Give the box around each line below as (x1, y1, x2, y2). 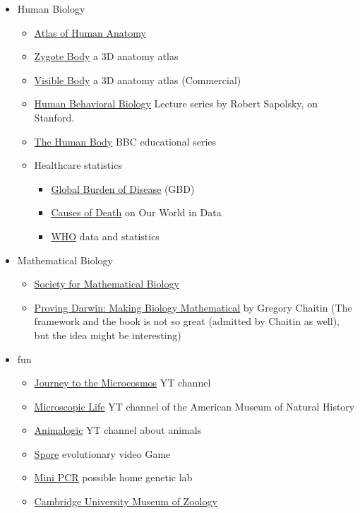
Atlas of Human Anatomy (34, 25, 146, 40)
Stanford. (34, 110, 75, 124)
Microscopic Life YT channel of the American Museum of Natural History (34, 399, 355, 413)
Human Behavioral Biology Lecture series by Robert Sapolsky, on (34, 96, 318, 111)
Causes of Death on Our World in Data (51, 205, 222, 220)
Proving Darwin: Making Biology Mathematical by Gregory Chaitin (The (34, 300, 352, 314)
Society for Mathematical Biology (34, 276, 179, 291)
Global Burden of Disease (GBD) (51, 181, 195, 196)
